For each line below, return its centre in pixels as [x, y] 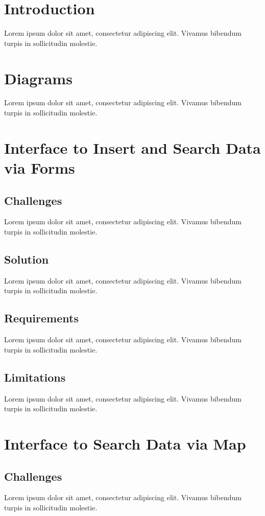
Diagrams [38, 78]
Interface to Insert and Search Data [132, 147]
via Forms [40, 168]
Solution [27, 259]
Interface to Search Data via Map [125, 443]
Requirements [41, 318]
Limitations [35, 377]
